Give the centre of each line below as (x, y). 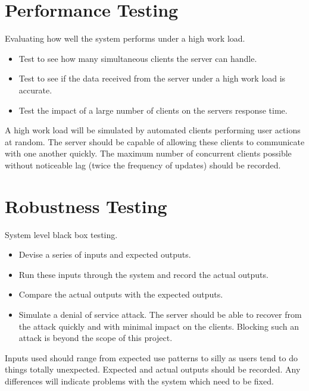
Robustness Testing (86, 206)
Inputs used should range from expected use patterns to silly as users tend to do (152, 357)
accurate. (35, 90)
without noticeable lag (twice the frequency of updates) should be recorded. (143, 165)
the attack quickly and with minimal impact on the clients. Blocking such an (159, 326)
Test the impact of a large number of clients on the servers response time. (153, 110)
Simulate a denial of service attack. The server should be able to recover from (160, 314)
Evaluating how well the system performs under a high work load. (125, 38)
